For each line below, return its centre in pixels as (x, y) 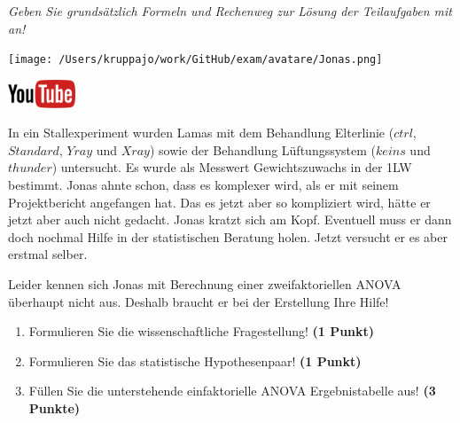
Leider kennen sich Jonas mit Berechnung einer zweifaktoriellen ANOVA (205, 284)
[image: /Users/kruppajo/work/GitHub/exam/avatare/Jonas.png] (195, 60)
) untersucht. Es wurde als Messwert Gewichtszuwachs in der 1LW (232, 167)
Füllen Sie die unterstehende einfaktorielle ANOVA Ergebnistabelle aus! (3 (232, 391)
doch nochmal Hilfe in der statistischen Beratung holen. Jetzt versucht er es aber (228, 236)
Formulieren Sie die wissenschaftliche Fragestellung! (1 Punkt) (202, 331)
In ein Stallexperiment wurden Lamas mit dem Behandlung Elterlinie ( (201, 133)
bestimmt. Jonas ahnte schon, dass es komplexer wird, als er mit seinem (203, 185)
